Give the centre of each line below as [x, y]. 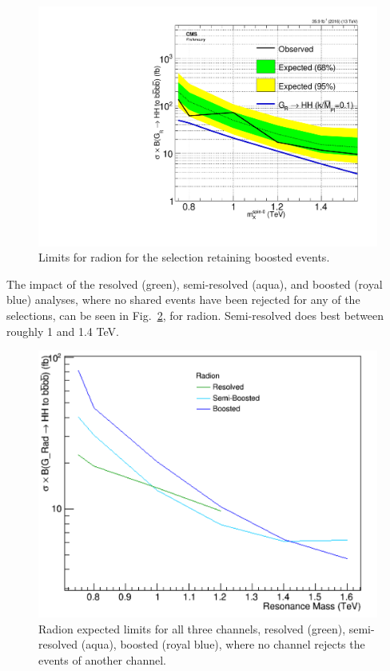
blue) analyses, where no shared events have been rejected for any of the [183, 300]
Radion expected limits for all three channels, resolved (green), [192, 628]
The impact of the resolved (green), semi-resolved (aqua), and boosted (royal [195, 284]
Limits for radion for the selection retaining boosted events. [184, 257]
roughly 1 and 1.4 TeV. [63, 331]
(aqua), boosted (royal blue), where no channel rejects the [223, 644]
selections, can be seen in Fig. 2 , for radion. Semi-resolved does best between [195, 316]
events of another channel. [102, 660]
